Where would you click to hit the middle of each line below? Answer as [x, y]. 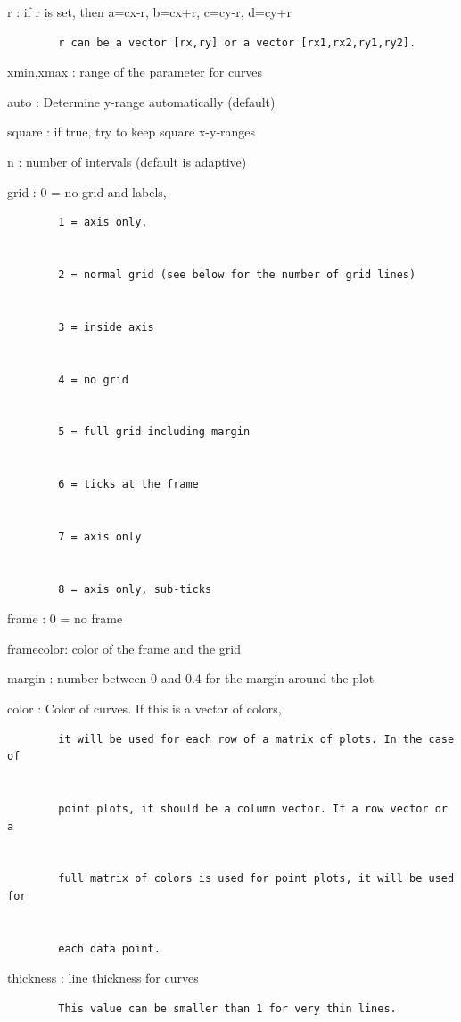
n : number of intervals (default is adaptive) [127, 161]
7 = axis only [100, 536]
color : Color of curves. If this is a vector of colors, [144, 708]
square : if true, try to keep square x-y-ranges [132, 132]
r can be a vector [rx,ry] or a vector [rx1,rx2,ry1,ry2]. [237, 42]
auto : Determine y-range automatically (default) [141, 101]
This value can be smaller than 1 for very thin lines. [227, 1008]
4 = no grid [94, 379]
